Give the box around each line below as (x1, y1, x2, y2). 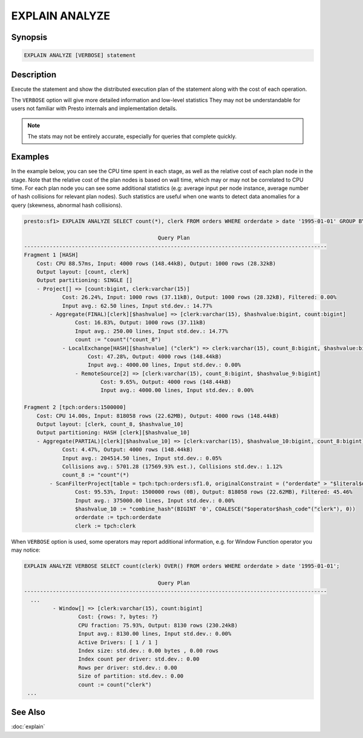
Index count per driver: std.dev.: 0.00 (77, 656, 200, 662)
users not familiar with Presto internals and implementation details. (11, 105, 178, 112)
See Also (11, 707, 45, 717)
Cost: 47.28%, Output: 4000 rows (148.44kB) (88, 353, 222, 360)
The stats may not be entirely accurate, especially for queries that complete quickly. (27, 133, 237, 140)
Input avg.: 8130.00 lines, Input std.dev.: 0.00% (77, 630, 232, 638)
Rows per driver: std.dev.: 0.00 (77, 664, 178, 671)
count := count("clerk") (77, 681, 152, 688)
